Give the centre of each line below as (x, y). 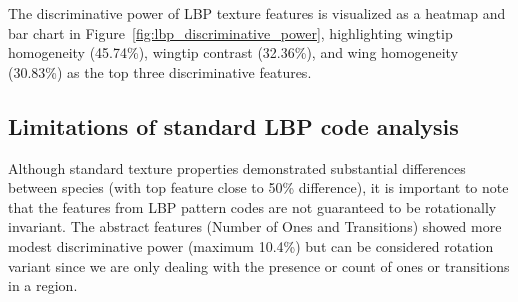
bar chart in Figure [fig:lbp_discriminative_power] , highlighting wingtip (230, 32)
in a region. (43, 285)
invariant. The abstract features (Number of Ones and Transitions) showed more (255, 226)
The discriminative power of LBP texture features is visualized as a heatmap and (257, 13)
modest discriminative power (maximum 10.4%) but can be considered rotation (251, 245)
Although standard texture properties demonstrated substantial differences (237, 167)
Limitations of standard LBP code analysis (233, 125)
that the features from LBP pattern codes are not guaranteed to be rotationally (252, 206)
